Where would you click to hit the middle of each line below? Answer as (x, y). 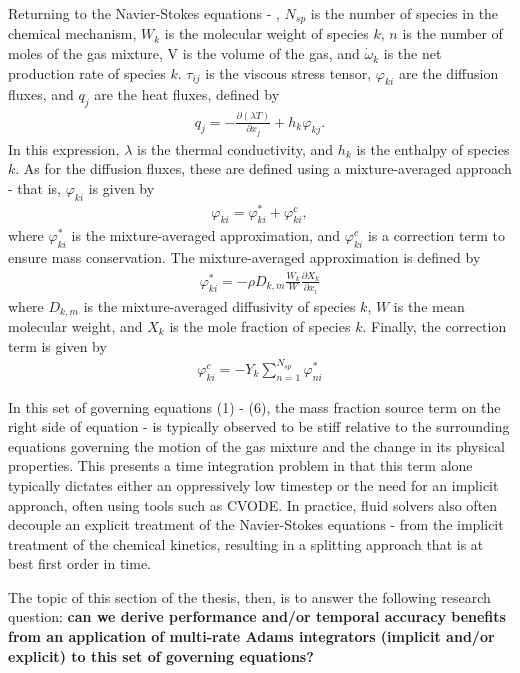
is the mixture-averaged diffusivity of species (219, 305)
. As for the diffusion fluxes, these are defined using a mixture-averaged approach (263, 168)
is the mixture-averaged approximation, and (206, 235)
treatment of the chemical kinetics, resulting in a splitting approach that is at (246, 543)
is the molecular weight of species (266, 33)
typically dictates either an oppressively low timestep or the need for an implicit (253, 484)
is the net (412, 53)
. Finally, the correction (434, 326)
